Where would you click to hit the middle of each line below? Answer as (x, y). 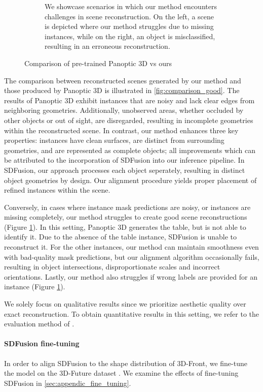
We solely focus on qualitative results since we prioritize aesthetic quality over (125, 304)
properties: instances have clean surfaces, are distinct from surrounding (114, 140)
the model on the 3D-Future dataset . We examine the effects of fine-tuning (121, 373)
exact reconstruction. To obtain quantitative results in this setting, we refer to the (132, 313)
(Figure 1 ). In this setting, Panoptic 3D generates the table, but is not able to (125, 227)
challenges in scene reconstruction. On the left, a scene (129, 16)
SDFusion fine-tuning (42, 343)
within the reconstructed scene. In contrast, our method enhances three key (121, 130)
